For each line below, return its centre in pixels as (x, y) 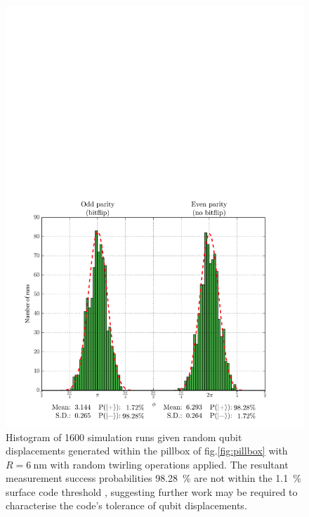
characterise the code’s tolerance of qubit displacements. (126, 505)
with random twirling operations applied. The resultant (169, 464)
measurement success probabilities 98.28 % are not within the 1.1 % (153, 478)
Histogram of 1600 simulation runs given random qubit (124, 437)
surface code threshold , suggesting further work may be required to (152, 491)
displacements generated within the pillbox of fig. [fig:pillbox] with (147, 451)
